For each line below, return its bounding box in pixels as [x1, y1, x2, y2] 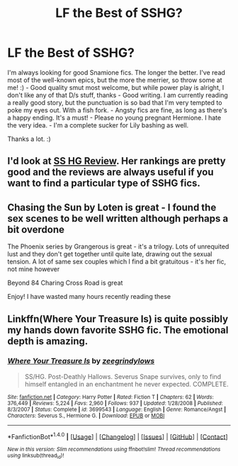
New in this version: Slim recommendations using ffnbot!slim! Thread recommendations [7, 446, 221, 453]
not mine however [7, 265, 60, 273]
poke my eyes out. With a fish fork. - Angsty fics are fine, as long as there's [7, 106, 228, 114]
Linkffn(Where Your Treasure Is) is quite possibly [7, 313, 229, 325]
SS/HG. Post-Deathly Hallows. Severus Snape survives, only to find [24, 372, 222, 380]
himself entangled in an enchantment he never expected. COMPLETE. [24, 380, 229, 388]
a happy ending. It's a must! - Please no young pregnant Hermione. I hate [7, 113, 222, 122]
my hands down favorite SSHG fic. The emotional [7, 324, 229, 336]
